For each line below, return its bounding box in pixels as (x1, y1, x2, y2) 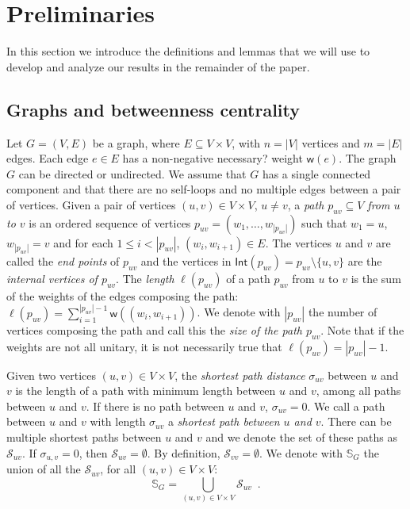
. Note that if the (320, 321, 404, 338)
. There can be (320, 413, 392, 430)
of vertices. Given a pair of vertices (6, 196, 176, 212)
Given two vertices (6, 366, 96, 383)
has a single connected (262, 165, 371, 182)
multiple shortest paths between (6, 429, 162, 446)
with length (90, 413, 146, 430)
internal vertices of (6, 270, 98, 286)
